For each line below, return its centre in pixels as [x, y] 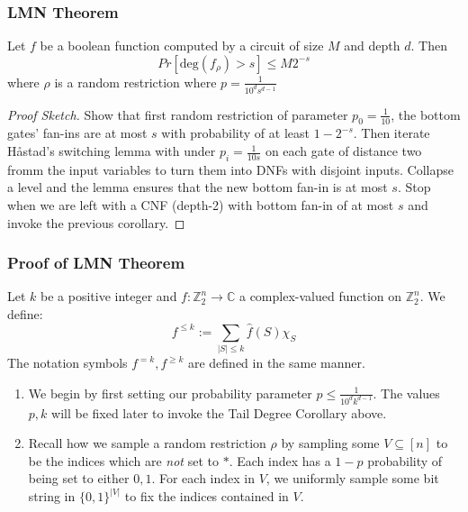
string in [52, 496]
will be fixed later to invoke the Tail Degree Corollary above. [219, 412]
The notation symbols [67, 363]
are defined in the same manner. [276, 363]
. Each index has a [280, 460]
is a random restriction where [135, 82]
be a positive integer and [109, 296]
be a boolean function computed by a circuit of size [182, 46]
